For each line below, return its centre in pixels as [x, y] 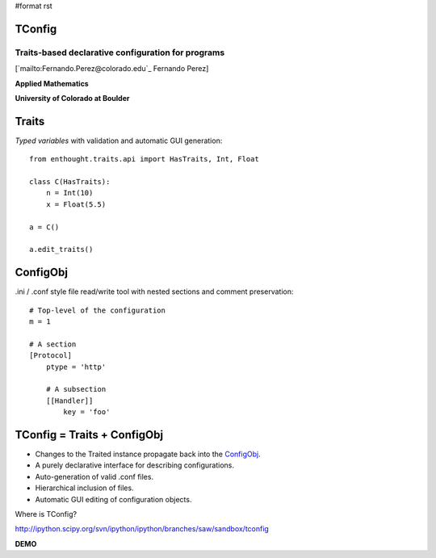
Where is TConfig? [46, 514]
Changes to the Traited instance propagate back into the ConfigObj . [148, 454]
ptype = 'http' [76, 367]
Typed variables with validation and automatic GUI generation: [119, 141]
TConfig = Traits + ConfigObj [89, 435]
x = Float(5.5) [76, 204]
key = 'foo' [87, 412]
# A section [53, 344]
